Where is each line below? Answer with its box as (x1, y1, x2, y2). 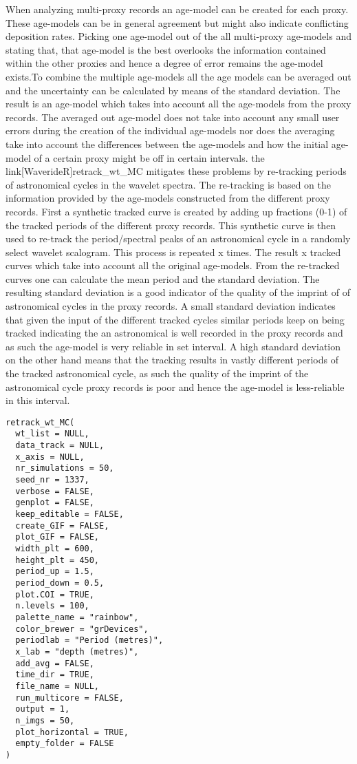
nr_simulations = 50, (15, 463, 114, 474)
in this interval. (6, 393, 70, 407)
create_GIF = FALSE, (15, 520, 109, 531)
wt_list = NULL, (15, 429, 89, 439)
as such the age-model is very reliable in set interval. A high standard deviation (6, 339, 341, 353)
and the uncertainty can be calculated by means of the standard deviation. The (6, 83, 340, 97)
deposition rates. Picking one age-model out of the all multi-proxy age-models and (6, 29, 351, 43)
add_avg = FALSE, (15, 658, 94, 668)
